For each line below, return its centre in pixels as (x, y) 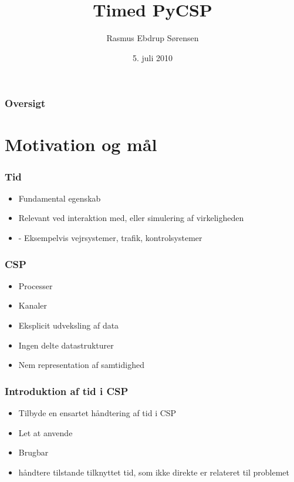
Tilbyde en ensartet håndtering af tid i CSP (97, 413)
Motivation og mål (81, 144)
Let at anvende (45, 432)
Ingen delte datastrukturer (66, 345)
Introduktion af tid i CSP (67, 391)
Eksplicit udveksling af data (69, 325)
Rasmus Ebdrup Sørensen (153, 38)
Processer (36, 285)
